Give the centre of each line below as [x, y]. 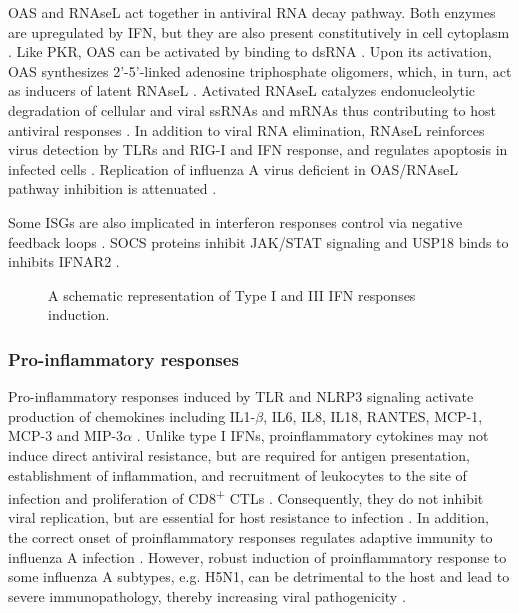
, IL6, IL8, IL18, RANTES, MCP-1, [373, 415]
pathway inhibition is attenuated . [112, 188]
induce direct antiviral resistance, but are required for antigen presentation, [239, 454]
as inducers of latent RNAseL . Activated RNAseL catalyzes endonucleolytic [242, 90]
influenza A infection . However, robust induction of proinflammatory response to [257, 556]
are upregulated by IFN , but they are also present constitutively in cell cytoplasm [259, 31]
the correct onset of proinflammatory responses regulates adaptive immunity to [250, 536]
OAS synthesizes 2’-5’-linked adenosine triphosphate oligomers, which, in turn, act [260, 70]
